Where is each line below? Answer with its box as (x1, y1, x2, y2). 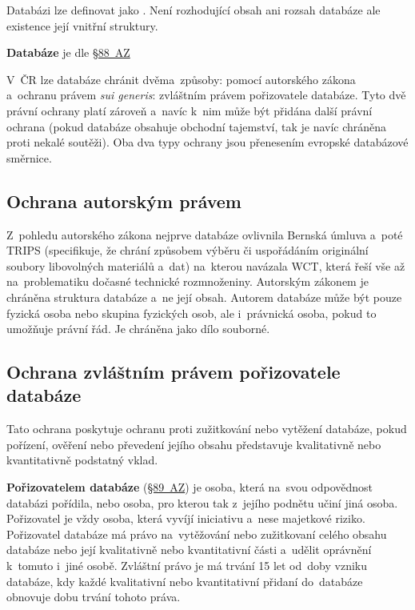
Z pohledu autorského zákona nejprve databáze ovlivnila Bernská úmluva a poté (6, 226, 403, 243)
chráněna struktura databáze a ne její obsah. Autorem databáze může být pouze (6, 288, 402, 305)
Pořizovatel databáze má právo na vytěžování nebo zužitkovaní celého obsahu (6, 525, 387, 542)
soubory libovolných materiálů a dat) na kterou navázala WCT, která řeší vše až (6, 257, 405, 274)
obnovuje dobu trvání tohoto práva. (6, 588, 181, 605)
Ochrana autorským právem (6, 188, 241, 213)
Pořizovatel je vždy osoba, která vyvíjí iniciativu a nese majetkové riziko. (6, 510, 365, 527)
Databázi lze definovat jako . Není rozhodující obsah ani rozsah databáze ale (6, 2, 381, 18)
